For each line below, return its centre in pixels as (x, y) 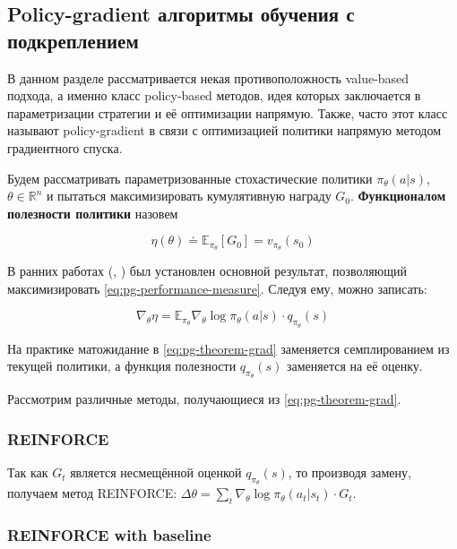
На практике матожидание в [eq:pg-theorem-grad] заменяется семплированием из (228, 348)
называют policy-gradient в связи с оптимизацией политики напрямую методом (224, 130)
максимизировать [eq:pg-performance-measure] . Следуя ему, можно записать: (217, 288)
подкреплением (73, 40)
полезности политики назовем (93, 213)
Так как (28, 472)
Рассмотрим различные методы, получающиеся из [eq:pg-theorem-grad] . (204, 399)
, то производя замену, (349, 472)
